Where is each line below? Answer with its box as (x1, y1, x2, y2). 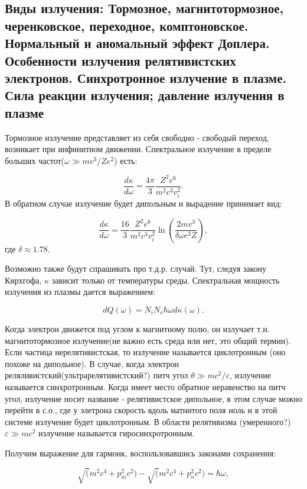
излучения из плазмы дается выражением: (5, 285, 156, 298)
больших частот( (5, 154, 65, 166)
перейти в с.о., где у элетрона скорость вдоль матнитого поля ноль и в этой (5, 404, 277, 416)
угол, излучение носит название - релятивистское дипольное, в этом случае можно (5, 392, 302, 404)
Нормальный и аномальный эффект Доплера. (5, 34, 270, 52)
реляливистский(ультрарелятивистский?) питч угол (5, 369, 188, 381)
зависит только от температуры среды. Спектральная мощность (51, 274, 280, 286)
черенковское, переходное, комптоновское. (5, 16, 249, 34)
